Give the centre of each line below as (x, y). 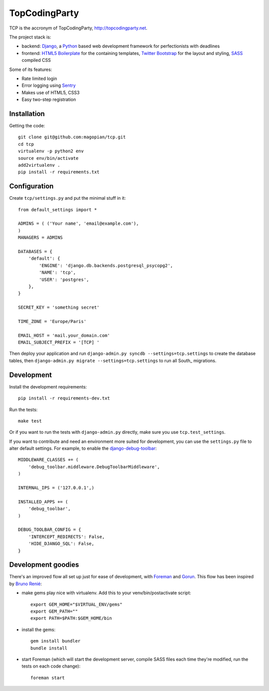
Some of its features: (31, 69)
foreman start (48, 678)
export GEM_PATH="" (54, 611)
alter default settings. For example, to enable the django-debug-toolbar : (83, 448)
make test (30, 421)
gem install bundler (56, 641)
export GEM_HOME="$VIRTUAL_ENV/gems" (77, 604)
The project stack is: (30, 37)
